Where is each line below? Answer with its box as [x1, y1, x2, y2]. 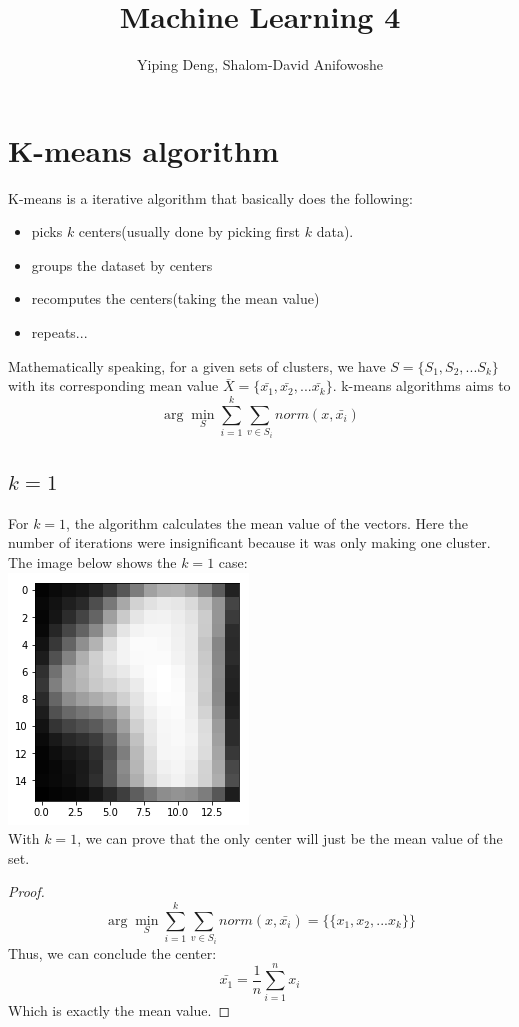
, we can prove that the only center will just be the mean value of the [77, 828, 503, 849]
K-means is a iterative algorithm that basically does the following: [8, 187, 413, 208]
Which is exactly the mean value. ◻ [8, 1000, 231, 1021]
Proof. [8, 881, 45, 902]
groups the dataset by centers [31, 254, 213, 275]
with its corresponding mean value [8, 375, 219, 396]
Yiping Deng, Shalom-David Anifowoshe [137, 54, 383, 75]
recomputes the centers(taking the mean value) [31, 288, 320, 309]
